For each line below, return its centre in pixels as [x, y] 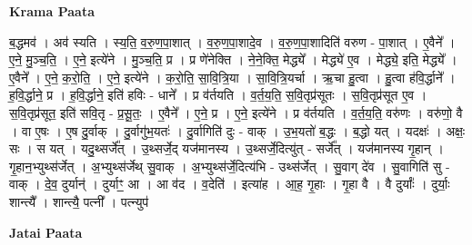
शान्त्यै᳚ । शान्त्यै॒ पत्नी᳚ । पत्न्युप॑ [79, 201]
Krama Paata [52, 11]
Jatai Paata [46, 232]
